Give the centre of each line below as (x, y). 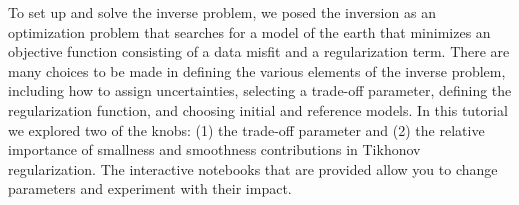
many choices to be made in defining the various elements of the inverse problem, (257, 70)
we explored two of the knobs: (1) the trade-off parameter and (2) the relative (246, 129)
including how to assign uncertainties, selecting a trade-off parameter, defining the (260, 90)
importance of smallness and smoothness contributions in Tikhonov (214, 149)
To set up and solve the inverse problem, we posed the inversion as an (222, 12)
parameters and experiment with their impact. (150, 188)
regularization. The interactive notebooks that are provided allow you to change (253, 168)
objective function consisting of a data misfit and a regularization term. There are (259, 51)
